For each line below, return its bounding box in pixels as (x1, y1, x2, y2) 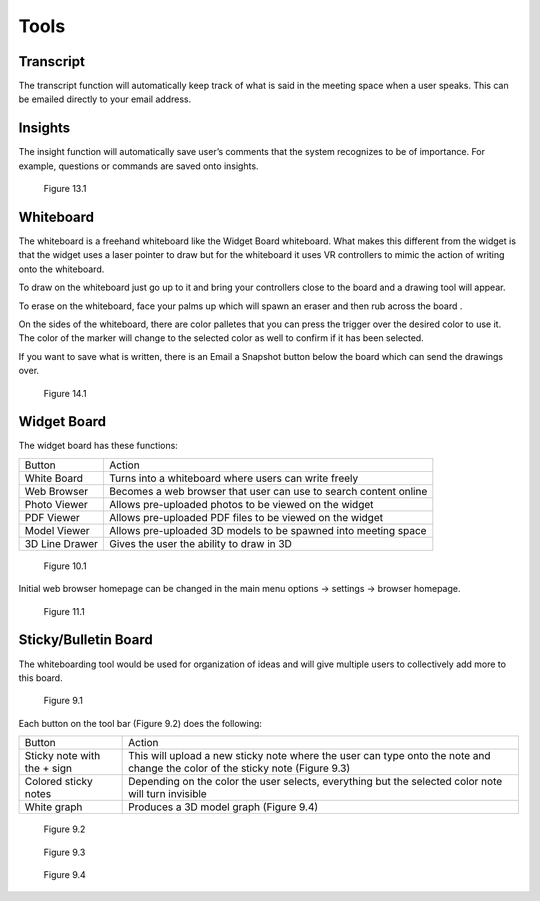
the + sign (24, 761, 72, 775)
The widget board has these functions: (18, 440, 179, 452)
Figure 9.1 (43, 695, 84, 707)
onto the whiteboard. (18, 263, 105, 275)
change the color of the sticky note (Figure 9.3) (128, 761, 351, 775)
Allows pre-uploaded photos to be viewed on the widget (109, 497, 374, 511)
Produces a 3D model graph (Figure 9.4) (128, 800, 319, 814)
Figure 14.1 (43, 387, 87, 399)
